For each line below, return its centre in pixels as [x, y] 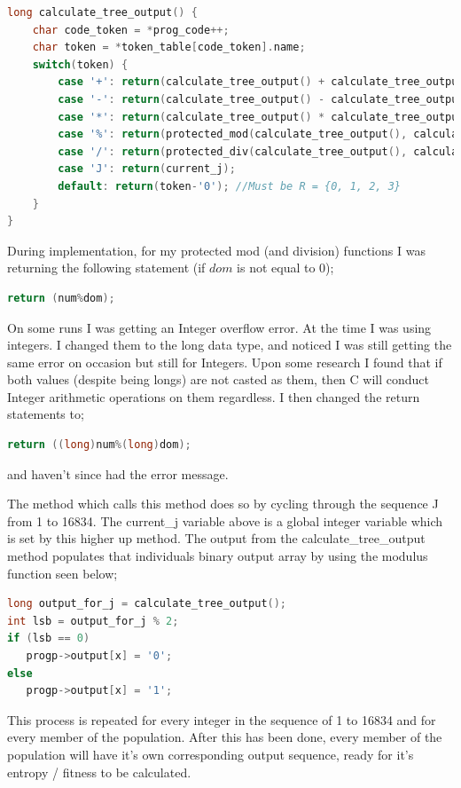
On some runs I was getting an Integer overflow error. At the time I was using [219, 327]
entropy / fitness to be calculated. [99, 772]
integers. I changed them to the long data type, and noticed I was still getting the [230, 345]
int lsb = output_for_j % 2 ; [93, 621]
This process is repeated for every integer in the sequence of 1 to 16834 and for [222, 719]
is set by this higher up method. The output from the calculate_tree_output [216, 538]
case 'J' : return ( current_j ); [147, 169]
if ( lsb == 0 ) [49, 638]
